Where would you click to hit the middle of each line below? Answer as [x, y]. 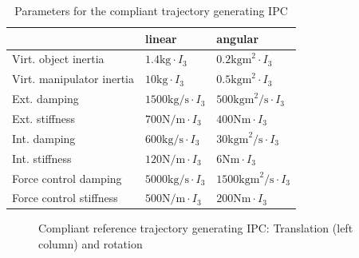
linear [161, 38]
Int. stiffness [42, 158]
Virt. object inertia [58, 59]
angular [238, 38]
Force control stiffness [65, 198]
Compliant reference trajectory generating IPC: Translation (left [196, 228]
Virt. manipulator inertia [73, 79]
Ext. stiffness [43, 118]
